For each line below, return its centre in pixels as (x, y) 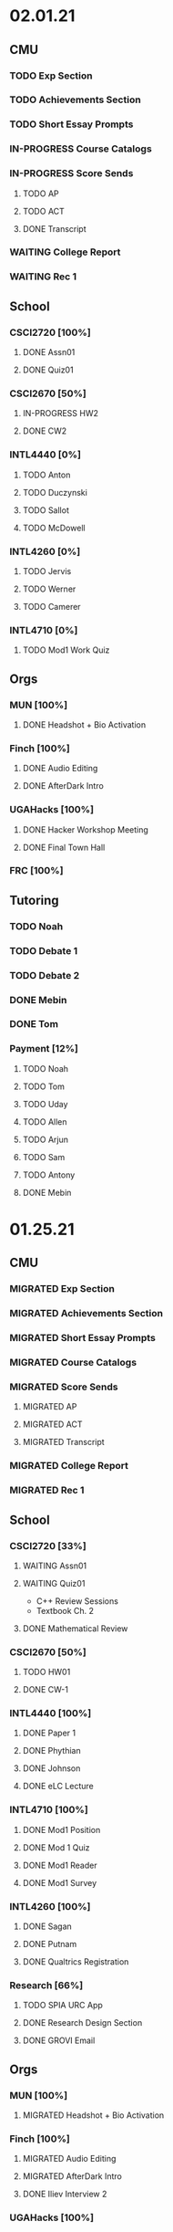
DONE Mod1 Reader (60, 1865)
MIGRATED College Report (69, 1466)
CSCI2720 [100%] (50, 332)
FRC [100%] (36, 871)
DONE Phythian (51, 1751)
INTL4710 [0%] (44, 630)
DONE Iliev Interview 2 (65, 2194)
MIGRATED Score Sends (64, 1387)
